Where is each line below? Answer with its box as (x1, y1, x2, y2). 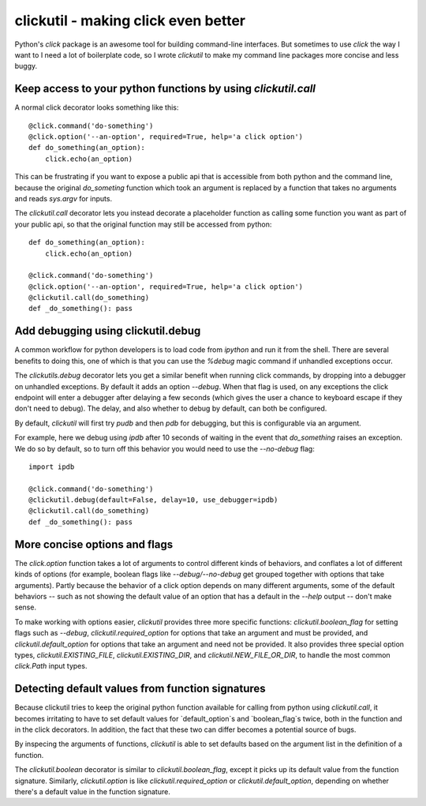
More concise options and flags (14, 538, 174, 551)
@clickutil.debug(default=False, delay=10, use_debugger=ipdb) (28, 496, 278, 504)
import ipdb (28, 462, 75, 471)
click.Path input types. (14, 662, 88, 671)
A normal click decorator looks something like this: (14, 103, 179, 112)
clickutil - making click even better (14, 12, 246, 29)
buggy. (14, 62, 38, 71)
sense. (14, 602, 37, 612)
